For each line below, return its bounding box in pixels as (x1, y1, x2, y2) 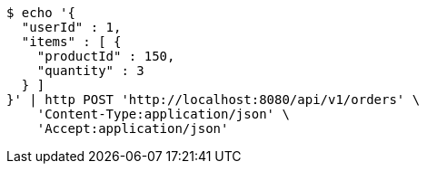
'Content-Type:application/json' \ (36, 107, 290, 121)
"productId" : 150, (36, 49, 175, 63)
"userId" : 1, (21, 20, 122, 34)
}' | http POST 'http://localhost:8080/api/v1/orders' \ (6, 92, 421, 107)
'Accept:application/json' (36, 121, 229, 136)
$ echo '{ (6, 5, 75, 20)
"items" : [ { (21, 34, 122, 49)
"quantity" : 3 (36, 63, 144, 78)
